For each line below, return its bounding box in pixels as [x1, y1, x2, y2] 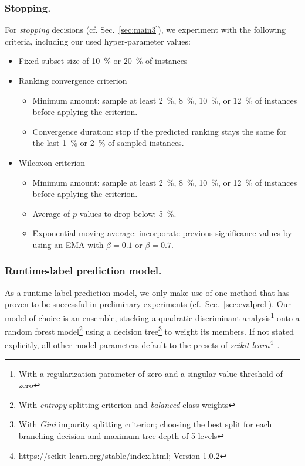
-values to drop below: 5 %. [77, 207, 177, 219]
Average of [32, 207, 70, 219]
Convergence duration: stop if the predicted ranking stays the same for [32, 125, 287, 137]
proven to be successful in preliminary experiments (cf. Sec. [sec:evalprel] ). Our [5, 298, 291, 310]
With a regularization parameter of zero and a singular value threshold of [18, 367, 283, 379]
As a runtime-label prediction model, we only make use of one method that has [5, 286, 290, 298]
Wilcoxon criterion [18, 156, 86, 168]
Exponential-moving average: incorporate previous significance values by [32, 227, 292, 239]
